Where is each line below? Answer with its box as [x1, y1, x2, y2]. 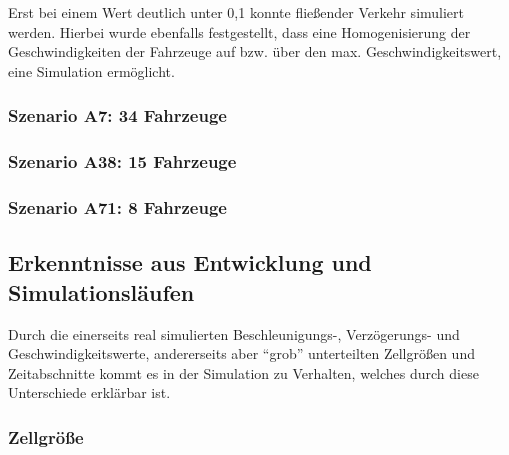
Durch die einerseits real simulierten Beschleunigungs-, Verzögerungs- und [8, 323, 460, 344]
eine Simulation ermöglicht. [8, 60, 175, 81]
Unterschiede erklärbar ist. [8, 382, 171, 403]
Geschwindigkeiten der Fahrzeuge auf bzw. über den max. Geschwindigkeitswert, [8, 41, 502, 62]
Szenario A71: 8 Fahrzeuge [8, 194, 227, 219]
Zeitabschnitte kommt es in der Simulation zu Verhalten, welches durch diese [8, 362, 479, 383]
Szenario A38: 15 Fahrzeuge [8, 149, 237, 174]
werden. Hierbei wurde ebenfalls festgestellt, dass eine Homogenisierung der [8, 21, 471, 42]
